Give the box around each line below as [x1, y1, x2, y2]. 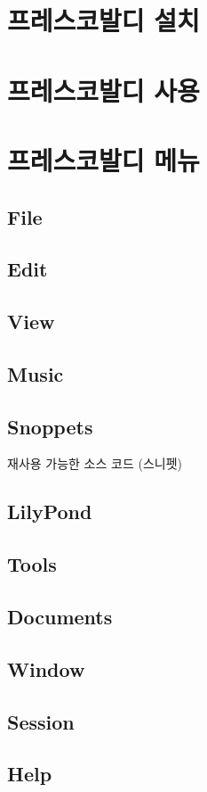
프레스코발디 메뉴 [7, 141, 200, 177]
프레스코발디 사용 [7, 71, 200, 108]
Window [7, 655, 85, 682]
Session [7, 707, 75, 735]
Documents [7, 603, 113, 630]
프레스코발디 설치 [7, 2, 200, 38]
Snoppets [7, 412, 93, 440]
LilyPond [7, 498, 92, 525]
